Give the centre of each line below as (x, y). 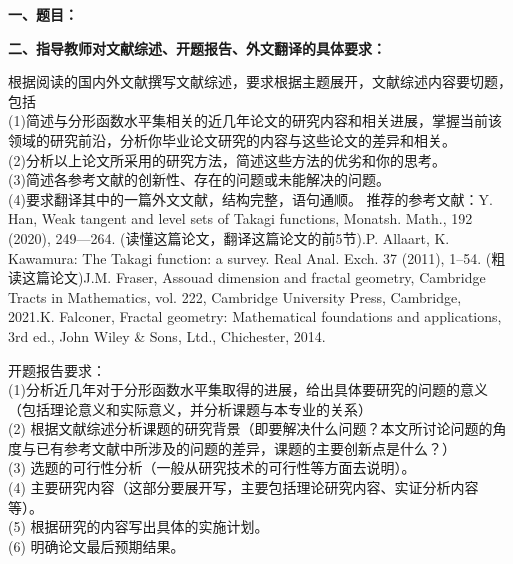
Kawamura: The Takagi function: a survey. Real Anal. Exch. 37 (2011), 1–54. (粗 (257, 257)
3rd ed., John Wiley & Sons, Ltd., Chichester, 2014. (167, 335)
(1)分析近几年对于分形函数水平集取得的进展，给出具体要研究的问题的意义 (248, 389)
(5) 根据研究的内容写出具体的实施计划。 (138, 526)
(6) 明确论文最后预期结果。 (96, 545)
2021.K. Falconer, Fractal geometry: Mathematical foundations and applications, (255, 316)
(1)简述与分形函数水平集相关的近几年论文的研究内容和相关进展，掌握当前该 (255, 120)
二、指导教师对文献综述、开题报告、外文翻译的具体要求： (197, 47)
